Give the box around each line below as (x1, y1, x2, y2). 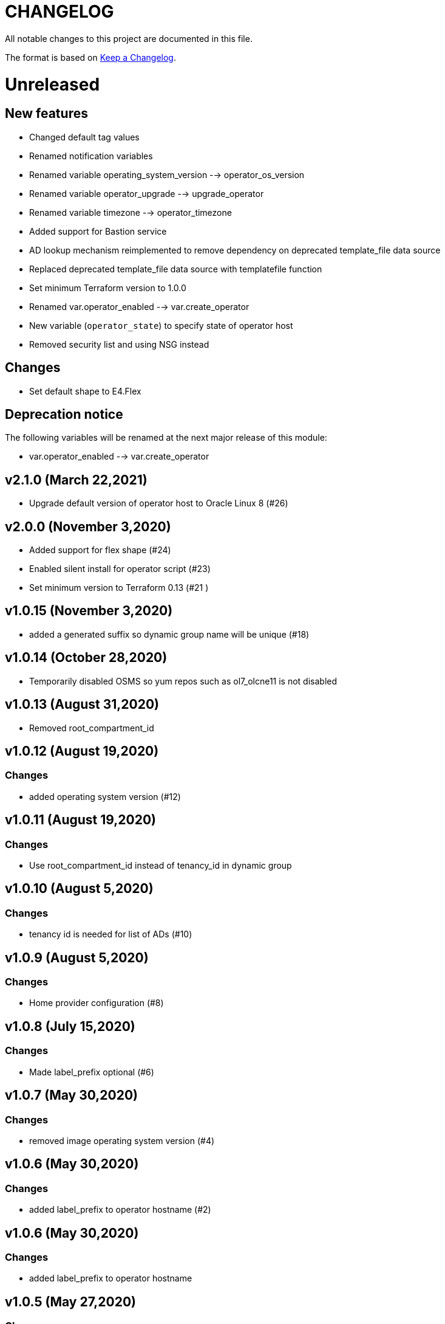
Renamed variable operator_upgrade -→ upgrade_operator (29, 188, 264, 199)
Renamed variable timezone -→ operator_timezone (29, 207, 232, 218)
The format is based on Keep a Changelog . (5, 52, 176, 63)
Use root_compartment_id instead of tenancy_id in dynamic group (29, 860, 292, 871)
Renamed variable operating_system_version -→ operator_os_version (29, 169, 305, 180)
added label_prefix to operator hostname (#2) (29, 1204, 211, 1215)
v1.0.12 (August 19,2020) (5, 743, 159, 759)
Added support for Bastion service (29, 226, 167, 236)
